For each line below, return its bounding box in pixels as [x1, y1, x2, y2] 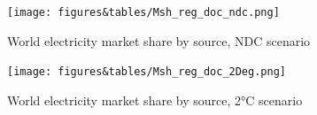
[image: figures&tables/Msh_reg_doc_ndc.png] [7, 6, 280, 19]
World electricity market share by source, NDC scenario [7, 31, 311, 50]
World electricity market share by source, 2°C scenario [7, 90, 303, 109]
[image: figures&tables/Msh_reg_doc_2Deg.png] [7, 65, 286, 79]
